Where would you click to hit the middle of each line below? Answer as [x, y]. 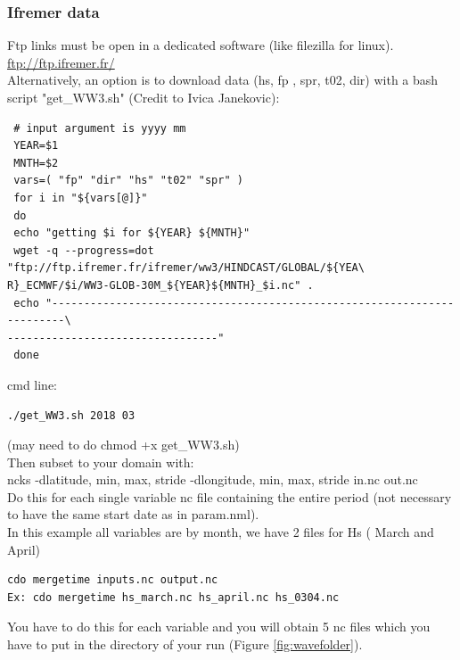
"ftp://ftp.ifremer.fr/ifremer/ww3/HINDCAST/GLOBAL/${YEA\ [186, 268]
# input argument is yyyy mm [100, 128]
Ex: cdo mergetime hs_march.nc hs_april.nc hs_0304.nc [173, 597]
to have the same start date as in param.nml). [133, 514]
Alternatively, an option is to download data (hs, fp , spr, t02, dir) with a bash [223, 80]
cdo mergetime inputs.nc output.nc [113, 580]
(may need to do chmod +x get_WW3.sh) [123, 445]
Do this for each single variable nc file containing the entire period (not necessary [230, 496]
